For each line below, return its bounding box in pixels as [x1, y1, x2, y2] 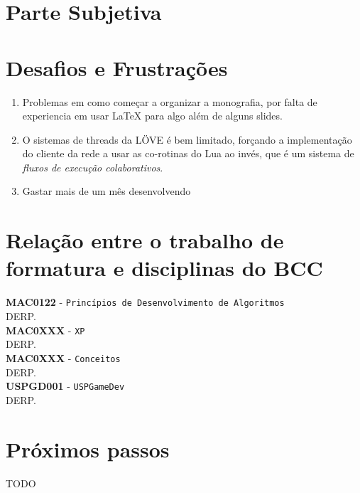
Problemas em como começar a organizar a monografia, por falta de [22, 94, 317, 109]
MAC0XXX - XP [6, 322, 85, 337]
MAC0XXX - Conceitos [6, 350, 121, 365]
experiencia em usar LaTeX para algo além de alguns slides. [22, 108, 283, 123]
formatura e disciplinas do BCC [6, 253, 323, 282]
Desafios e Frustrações [6, 53, 228, 82]
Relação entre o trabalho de [6, 226, 284, 255]
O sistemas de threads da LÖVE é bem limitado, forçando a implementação [22, 132, 352, 147]
